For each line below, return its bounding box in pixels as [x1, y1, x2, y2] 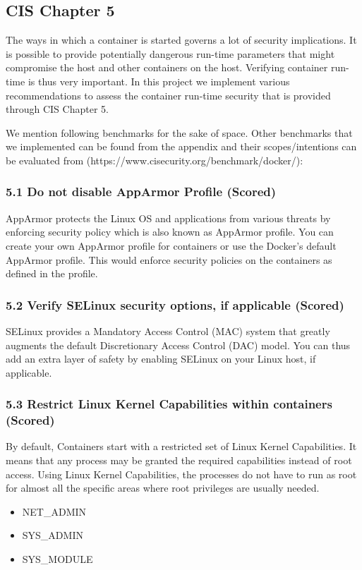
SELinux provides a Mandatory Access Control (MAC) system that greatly [6, 323, 330, 338]
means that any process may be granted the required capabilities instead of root [6, 453, 352, 468]
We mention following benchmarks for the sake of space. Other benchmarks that [6, 125, 353, 140]
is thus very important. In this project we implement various [28, 73, 290, 88]
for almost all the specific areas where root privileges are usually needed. [6, 480, 320, 495]
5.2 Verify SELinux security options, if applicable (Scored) [6, 296, 344, 313]
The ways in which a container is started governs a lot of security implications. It [6, 32, 357, 47]
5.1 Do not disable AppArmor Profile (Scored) [6, 183, 277, 200]
